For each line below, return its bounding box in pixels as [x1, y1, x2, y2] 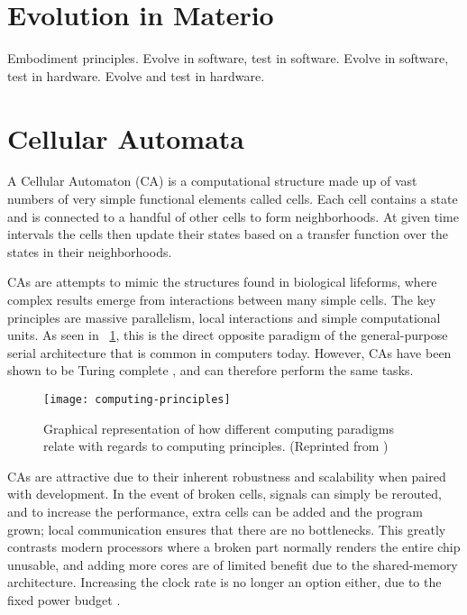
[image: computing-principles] [43, 392, 231, 406]
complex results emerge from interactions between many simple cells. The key [7, 290, 436, 308]
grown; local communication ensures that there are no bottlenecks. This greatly [7, 519, 446, 538]
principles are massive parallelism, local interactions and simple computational [7, 307, 441, 326]
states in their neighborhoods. [7, 242, 172, 261]
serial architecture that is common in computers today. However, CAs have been [7, 343, 452, 362]
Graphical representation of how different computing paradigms [43, 418, 394, 437]
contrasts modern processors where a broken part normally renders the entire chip [7, 537, 461, 556]
